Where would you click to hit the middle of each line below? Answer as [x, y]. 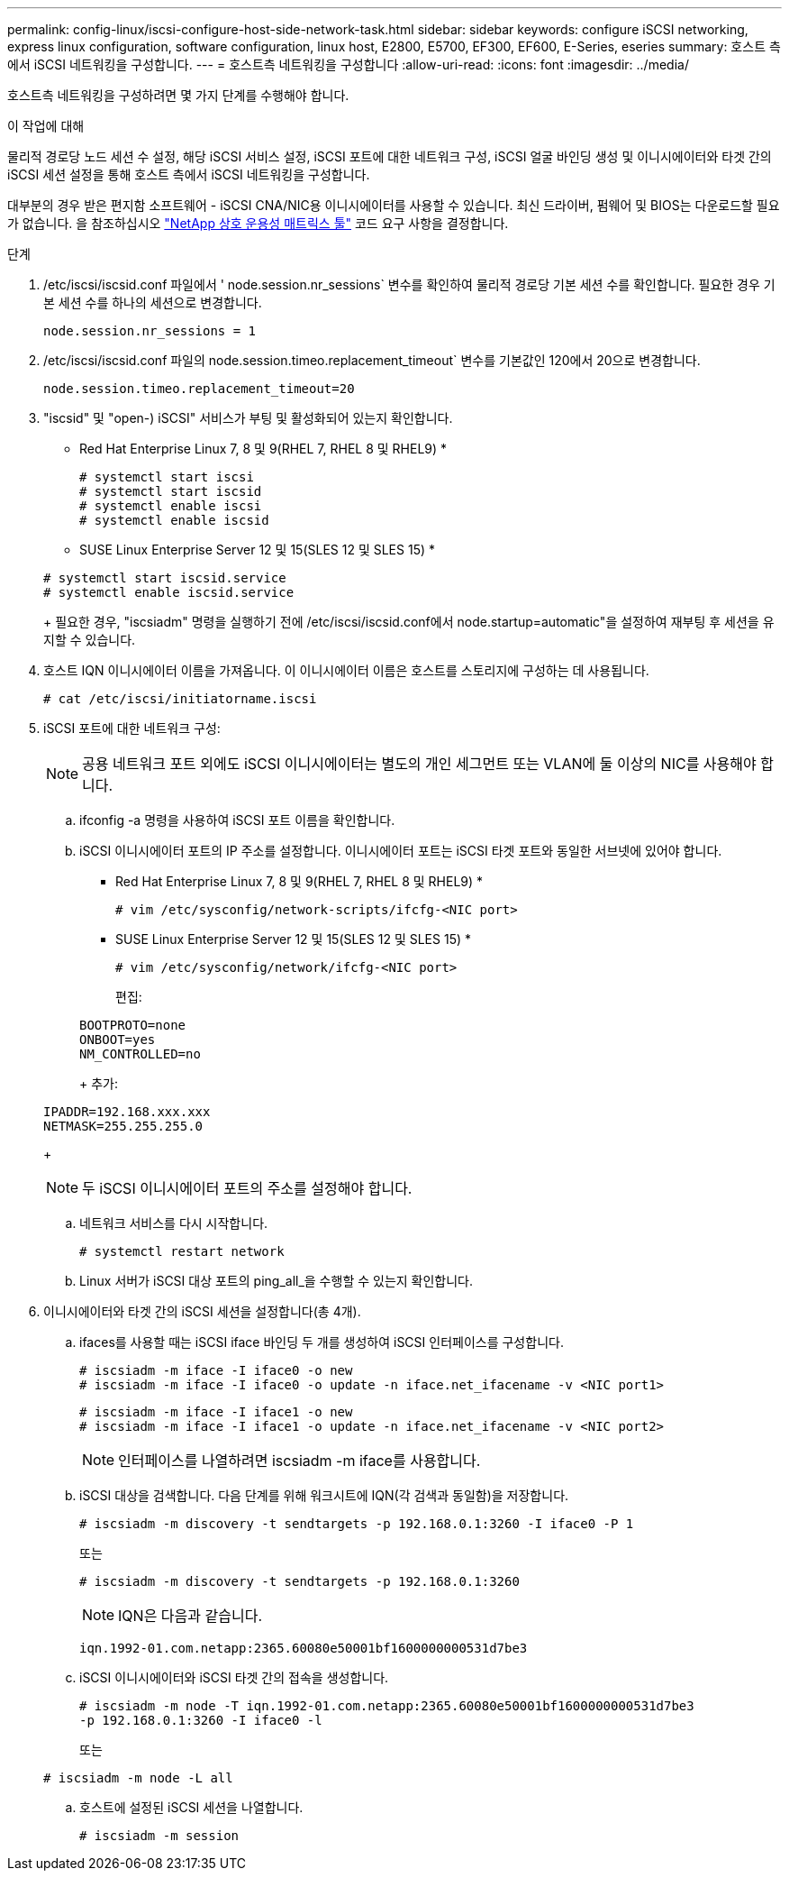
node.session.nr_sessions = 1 [150, 331]
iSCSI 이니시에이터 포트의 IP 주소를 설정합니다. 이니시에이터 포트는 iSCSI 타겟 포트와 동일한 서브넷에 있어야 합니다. [401, 851]
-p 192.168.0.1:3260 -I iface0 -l [201, 1720]
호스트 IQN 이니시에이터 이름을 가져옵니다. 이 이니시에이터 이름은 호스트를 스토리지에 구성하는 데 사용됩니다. [346, 670]
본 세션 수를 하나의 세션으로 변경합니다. [153, 302]
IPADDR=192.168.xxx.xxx [127, 1112]
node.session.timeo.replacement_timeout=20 [199, 389]
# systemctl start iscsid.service [165, 578]
